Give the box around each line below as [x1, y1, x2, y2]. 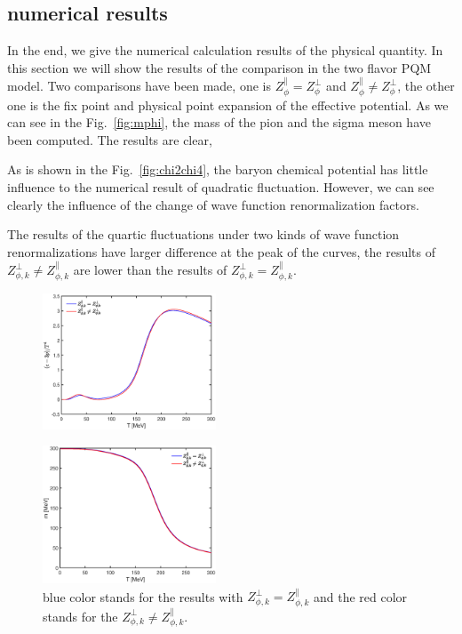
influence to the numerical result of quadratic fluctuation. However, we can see [7, 178, 434, 196]
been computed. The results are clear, [7, 130, 212, 148]
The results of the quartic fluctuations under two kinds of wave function [7, 225, 400, 244]
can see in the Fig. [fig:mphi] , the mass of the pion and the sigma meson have [7, 113, 431, 132]
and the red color [313, 587, 408, 606]
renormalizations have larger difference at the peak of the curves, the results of [7, 242, 435, 261]
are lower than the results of [73, 261, 227, 279]
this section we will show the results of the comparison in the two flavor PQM [7, 58, 432, 76]
